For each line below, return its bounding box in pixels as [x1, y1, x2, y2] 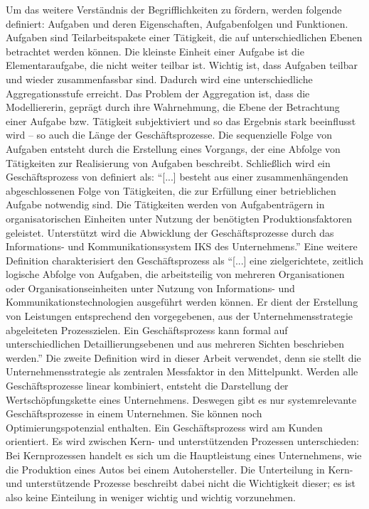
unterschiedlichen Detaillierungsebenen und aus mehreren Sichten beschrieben [6, 336, 344, 351]
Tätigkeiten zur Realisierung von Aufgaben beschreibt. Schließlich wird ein [6, 155, 331, 170]
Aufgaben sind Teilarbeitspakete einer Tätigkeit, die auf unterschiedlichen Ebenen [6, 30, 363, 45]
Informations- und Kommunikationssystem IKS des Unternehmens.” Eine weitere [6, 239, 358, 254]
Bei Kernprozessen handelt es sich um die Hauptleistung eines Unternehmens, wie [6, 448, 362, 462]
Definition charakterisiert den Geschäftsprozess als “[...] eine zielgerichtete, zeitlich [6, 252, 363, 267]
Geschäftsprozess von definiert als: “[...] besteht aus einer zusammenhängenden [6, 169, 348, 184]
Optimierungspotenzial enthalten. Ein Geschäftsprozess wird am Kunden [6, 419, 323, 434]
